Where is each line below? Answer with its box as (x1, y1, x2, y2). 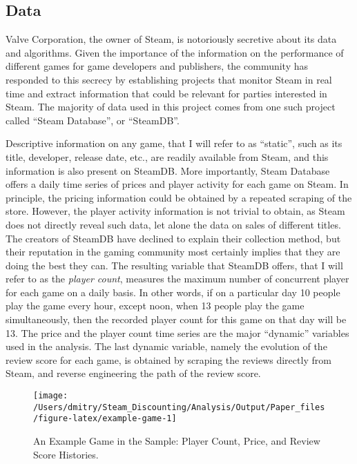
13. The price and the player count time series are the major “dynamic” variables (6, 325, 349, 340)
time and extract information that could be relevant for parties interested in (6, 86, 327, 100)
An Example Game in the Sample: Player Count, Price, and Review (33, 434, 320, 448)
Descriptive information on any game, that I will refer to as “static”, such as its (6, 136, 342, 151)
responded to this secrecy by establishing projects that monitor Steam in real (6, 72, 332, 86)
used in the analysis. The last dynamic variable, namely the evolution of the (6, 339, 327, 354)
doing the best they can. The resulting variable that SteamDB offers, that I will (6, 258, 343, 272)
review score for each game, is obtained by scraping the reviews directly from (6, 352, 331, 367)
